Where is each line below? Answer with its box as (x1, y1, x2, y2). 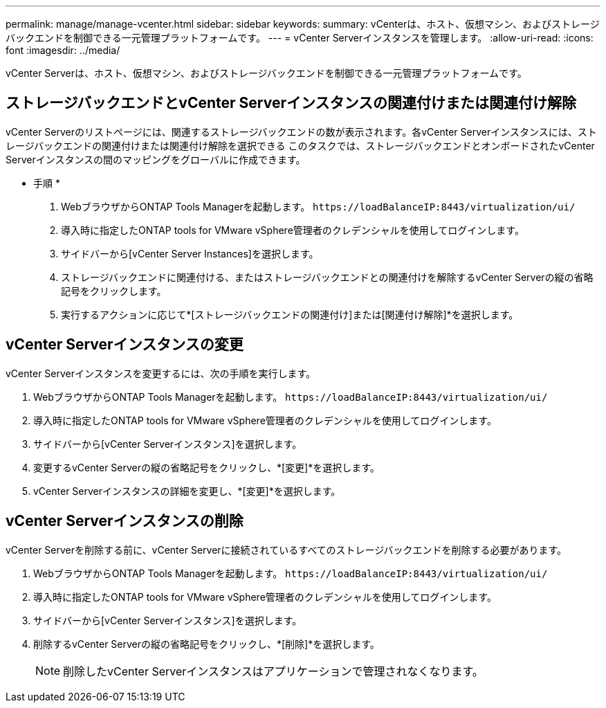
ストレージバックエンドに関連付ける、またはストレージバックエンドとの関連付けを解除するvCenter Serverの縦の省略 (61, 271, 594, 283)
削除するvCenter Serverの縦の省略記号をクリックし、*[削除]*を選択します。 (33, 637, 380, 650)
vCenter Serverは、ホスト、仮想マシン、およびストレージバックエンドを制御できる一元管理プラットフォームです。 (6, 67, 527, 79)
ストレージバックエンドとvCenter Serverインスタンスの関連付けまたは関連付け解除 (6, 94, 577, 112)
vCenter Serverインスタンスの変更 (6, 336, 244, 354)
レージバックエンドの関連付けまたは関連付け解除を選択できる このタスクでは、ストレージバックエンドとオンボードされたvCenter (6, 139, 595, 152)
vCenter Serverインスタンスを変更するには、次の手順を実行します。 (6, 367, 316, 379)
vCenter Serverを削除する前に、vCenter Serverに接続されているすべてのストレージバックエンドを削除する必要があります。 (6, 543, 567, 556)
